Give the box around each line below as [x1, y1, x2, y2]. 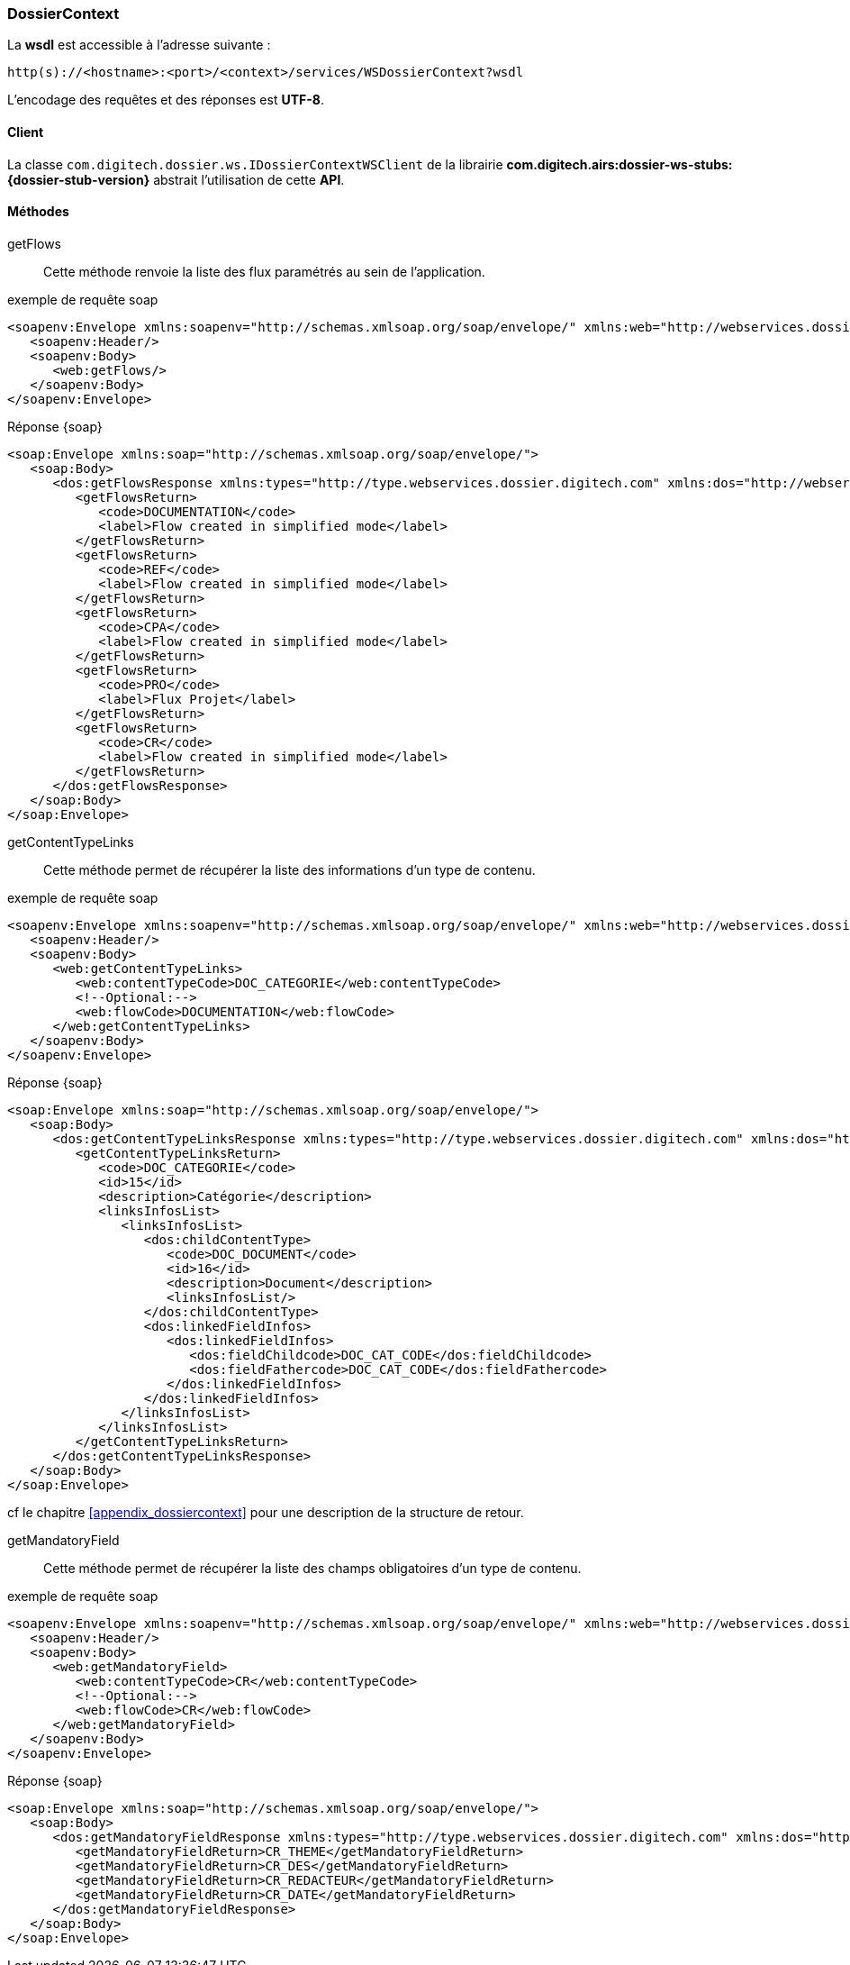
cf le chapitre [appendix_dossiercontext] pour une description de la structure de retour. [7, 1504, 524, 1520]
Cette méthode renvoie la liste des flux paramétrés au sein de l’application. [43, 263, 485, 279]
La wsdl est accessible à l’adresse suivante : [7, 37, 271, 53]
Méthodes [7, 204, 69, 220]
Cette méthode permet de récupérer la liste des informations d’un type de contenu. [43, 861, 536, 878]
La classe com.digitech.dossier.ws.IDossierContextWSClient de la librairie [7, 156, 503, 172]
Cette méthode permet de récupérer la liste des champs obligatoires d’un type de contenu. [43, 1560, 582, 1576]
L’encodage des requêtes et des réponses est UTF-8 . [7, 92, 324, 108]
